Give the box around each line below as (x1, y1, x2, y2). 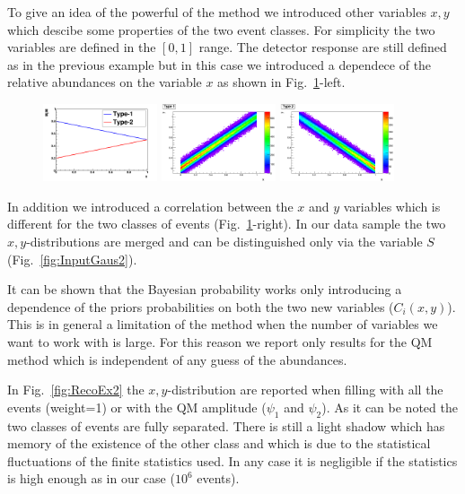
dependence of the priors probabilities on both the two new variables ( (7, 297, 394, 316)
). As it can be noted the (321, 397, 458, 416)
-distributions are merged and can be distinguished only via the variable (26, 232, 423, 250)
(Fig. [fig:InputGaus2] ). (7, 249, 137, 268)
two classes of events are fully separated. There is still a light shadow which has (7, 416, 445, 435)
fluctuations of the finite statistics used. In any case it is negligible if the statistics (7, 451, 458, 470)
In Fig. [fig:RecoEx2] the (7, 380, 145, 399)
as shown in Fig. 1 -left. (217, 73, 346, 91)
